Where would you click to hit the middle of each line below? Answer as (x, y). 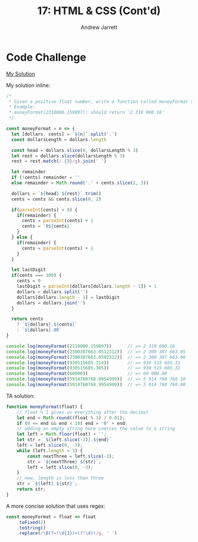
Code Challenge (46, 57)
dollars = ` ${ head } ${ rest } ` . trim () (56, 193)
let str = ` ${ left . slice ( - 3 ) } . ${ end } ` (64, 440)
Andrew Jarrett (99, 27)
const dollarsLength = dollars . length (59, 139)
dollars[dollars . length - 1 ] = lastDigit (68, 297)
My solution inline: (28, 85)
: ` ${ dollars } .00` (39, 330)
